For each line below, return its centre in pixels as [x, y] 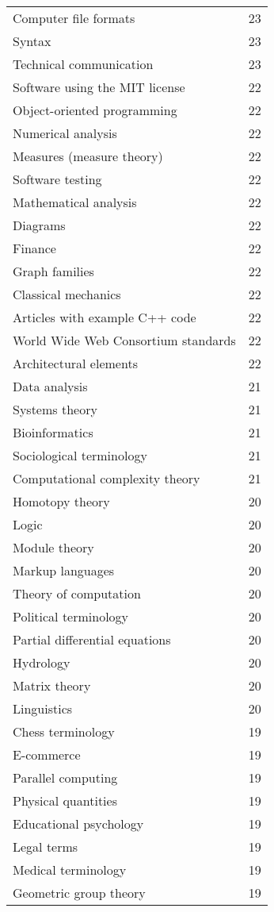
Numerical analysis [65, 133]
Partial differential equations [92, 639]
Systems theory [55, 409]
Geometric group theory [79, 893]
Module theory [53, 547]
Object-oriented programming [95, 110]
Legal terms [46, 847]
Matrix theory [52, 685]
